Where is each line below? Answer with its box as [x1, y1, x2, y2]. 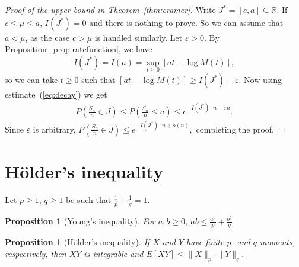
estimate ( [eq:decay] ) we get [5, 88, 107, 100]
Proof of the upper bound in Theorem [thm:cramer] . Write [5, 4, 216, 15]
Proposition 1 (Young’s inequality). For [5, 214, 155, 227]
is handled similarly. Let [94, 31, 183, 43]
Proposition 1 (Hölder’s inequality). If [5, 236, 150, 248]
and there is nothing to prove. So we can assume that [89, 16, 284, 28]
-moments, [256, 236, 295, 248]
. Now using [238, 73, 282, 85]
